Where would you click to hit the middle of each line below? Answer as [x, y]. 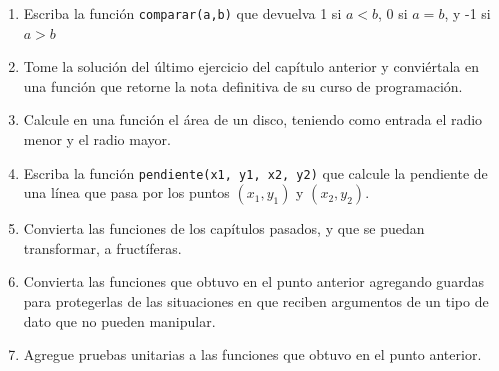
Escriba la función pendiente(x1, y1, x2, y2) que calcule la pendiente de [255, 172]
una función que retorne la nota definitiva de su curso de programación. [243, 85]
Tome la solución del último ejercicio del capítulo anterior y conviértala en [251, 66]
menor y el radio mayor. [97, 139]
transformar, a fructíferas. [102, 247]
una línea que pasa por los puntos [126, 192]
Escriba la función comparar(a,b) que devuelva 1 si [182, 13]
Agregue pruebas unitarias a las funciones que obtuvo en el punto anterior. [252, 354]
